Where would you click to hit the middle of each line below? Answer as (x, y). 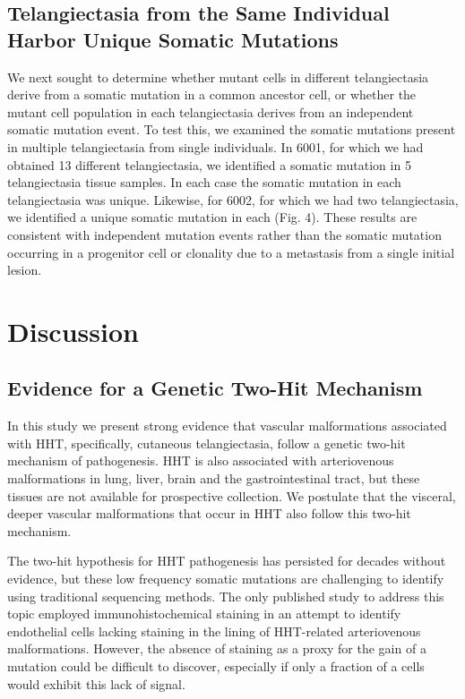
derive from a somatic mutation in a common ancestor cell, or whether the (212, 94)
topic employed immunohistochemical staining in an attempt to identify (204, 614)
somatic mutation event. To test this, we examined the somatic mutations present (232, 129)
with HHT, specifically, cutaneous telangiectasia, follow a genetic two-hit (207, 443)
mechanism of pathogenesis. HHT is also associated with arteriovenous (201, 460)
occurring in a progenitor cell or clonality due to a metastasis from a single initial (231, 252)
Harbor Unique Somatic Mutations (173, 39)
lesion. (25, 270)
